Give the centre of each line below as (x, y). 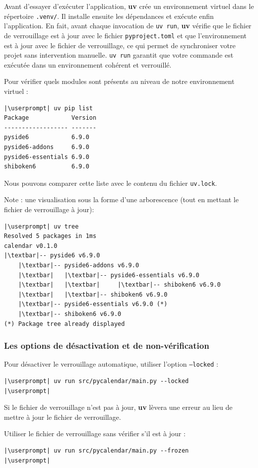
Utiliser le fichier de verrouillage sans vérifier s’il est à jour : (95, 433)
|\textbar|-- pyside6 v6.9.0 (52, 256)
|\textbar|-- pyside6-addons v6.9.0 (79, 265)
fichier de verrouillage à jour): (49, 209)
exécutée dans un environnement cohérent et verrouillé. (88, 64)
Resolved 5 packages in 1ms (50, 236)
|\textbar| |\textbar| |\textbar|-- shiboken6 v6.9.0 (119, 285)
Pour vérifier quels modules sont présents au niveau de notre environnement (119, 81)
